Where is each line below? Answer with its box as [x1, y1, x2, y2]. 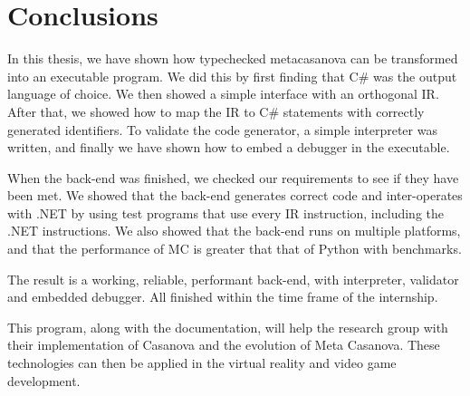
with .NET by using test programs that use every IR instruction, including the [7, 203, 445, 222]
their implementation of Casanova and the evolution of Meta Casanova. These [7, 335, 440, 354]
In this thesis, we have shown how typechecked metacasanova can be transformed [7, 49, 458, 68]
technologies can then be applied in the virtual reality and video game [7, 353, 397, 372]
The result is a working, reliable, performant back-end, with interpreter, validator [7, 269, 459, 288]
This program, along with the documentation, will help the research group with [7, 317, 448, 336]
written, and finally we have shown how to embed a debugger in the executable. [7, 138, 450, 157]
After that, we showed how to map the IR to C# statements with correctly [7, 101, 425, 121]
